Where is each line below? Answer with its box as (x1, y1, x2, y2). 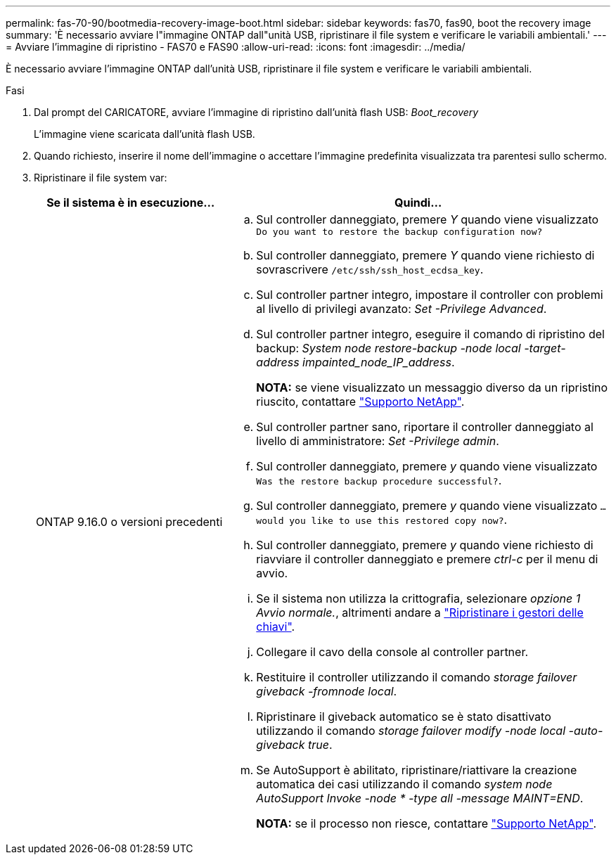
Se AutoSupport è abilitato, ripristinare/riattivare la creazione (256, 763, 577, 777)
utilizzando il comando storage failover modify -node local (256, 724, 566, 738)
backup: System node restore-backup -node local (256, 341, 521, 355)
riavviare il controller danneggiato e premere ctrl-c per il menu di (256, 552, 598, 566)
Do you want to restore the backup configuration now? (256, 226, 543, 237)
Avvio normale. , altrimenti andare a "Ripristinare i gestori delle (256, 605, 584, 620)
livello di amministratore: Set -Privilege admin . (256, 434, 499, 448)
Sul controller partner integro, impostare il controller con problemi (256, 288, 603, 302)
